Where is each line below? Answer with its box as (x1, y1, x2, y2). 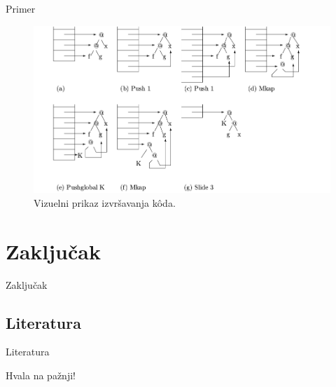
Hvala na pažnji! (6, 368, 76, 383)
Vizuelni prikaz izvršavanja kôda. (34, 195, 176, 210)
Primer (6, 1, 36, 15)
